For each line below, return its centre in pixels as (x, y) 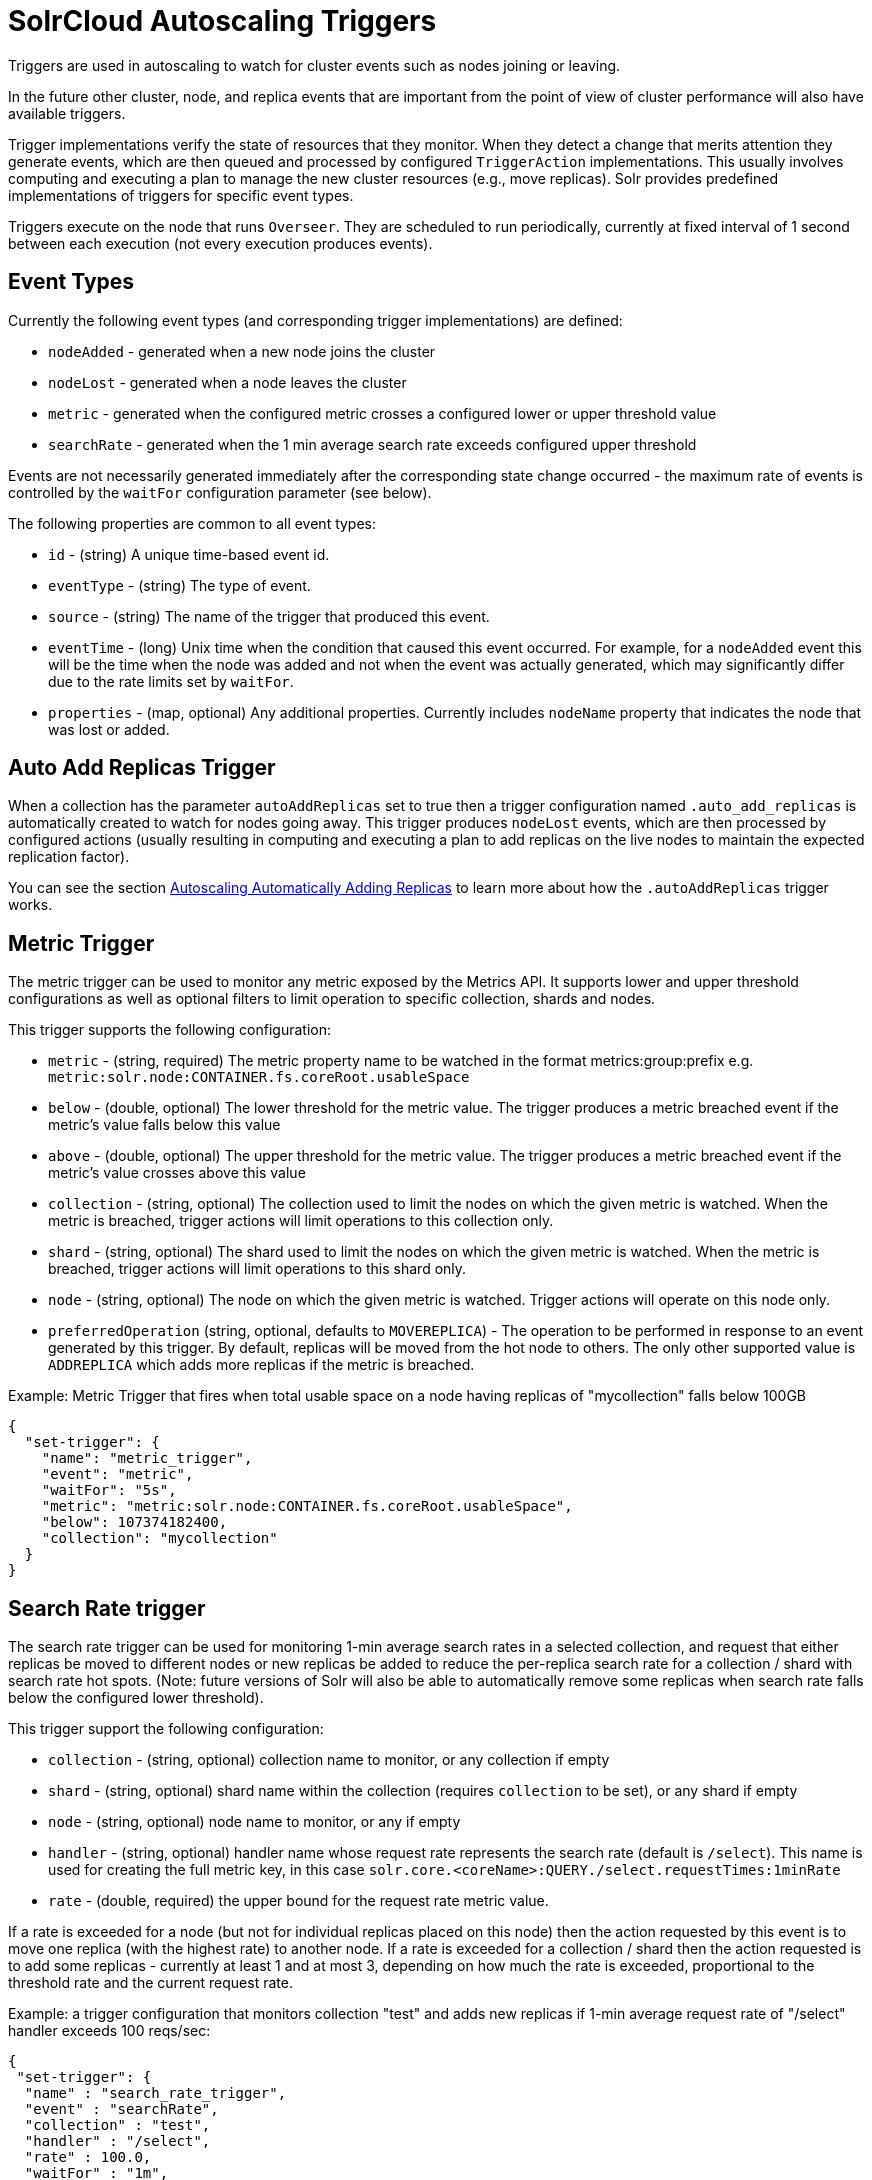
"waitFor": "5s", (109, 1490)
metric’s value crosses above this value (177, 1173)
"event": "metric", (117, 1474)
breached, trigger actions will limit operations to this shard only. (257, 1269)
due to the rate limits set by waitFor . (171, 681)
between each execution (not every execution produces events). (220, 243)
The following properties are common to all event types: (192, 523)
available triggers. (67, 113)
